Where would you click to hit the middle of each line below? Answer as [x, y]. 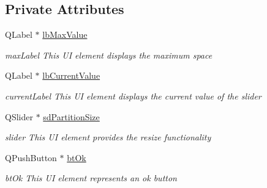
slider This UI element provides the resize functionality [108, 137]
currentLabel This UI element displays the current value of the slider [133, 96]
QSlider [19, 116]
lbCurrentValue [71, 75]
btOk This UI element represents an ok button [91, 178]
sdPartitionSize [71, 116]
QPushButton [31, 157]
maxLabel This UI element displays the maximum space [109, 55]
